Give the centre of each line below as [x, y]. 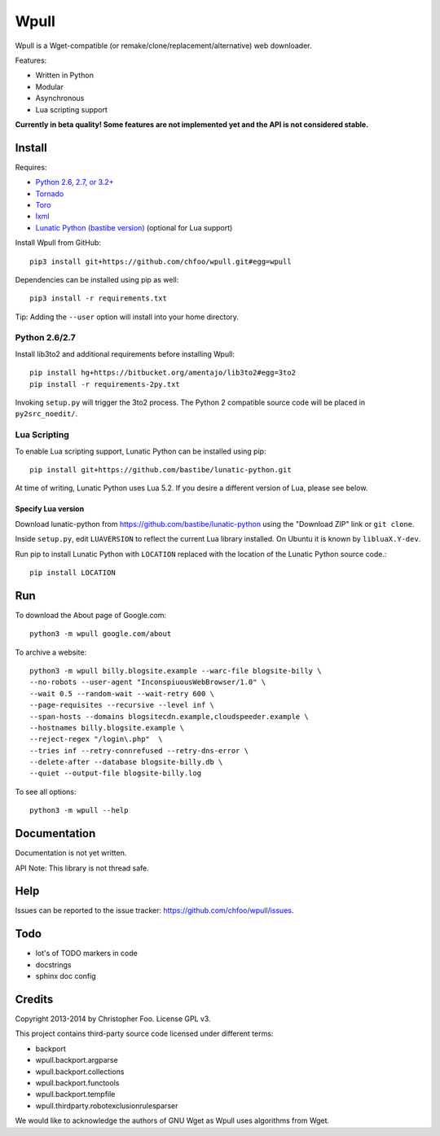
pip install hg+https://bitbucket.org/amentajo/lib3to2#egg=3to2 [163, 373]
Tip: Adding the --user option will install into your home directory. [127, 317]
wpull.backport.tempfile [75, 1094]
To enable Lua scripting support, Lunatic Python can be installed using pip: [141, 451]
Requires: [31, 167]
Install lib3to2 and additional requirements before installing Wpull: [125, 353]
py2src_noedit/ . [46, 414]
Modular [50, 86]
